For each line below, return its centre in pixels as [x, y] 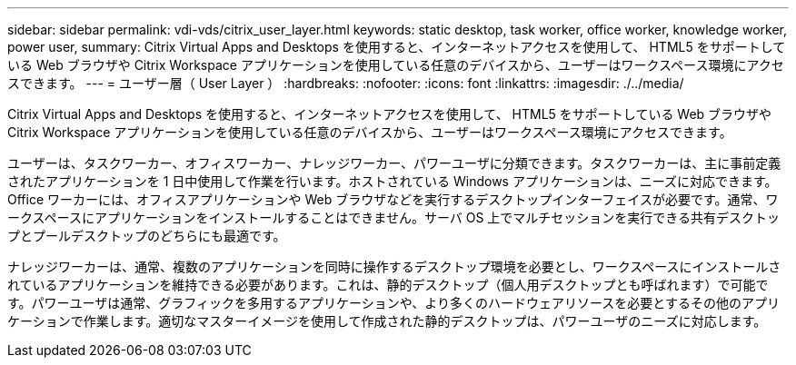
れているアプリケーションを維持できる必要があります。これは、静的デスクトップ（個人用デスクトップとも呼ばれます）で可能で [388, 285]
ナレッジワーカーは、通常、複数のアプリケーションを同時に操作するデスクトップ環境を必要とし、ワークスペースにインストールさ [394, 266]
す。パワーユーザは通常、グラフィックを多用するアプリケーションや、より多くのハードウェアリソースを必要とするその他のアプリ [393, 303]
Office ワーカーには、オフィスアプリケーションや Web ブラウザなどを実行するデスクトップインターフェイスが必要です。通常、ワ [393, 199]
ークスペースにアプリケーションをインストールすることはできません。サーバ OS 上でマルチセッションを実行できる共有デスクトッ [394, 217]
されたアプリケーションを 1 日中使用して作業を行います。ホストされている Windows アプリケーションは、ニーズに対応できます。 [393, 181]
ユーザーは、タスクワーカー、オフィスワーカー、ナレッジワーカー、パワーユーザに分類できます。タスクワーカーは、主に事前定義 [394, 163]
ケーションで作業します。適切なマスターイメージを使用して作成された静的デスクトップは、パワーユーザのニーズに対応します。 [387, 321]
